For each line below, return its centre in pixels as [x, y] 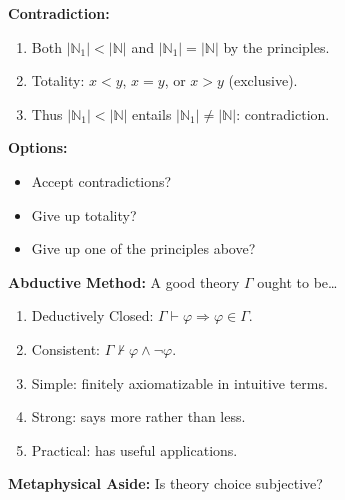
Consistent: [66, 348]
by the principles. [276, 46]
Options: [38, 147]
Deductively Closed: [92, 315]
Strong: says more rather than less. [138, 416]
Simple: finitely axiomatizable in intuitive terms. [179, 382]
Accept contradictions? [101, 180]
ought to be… [297, 281]
